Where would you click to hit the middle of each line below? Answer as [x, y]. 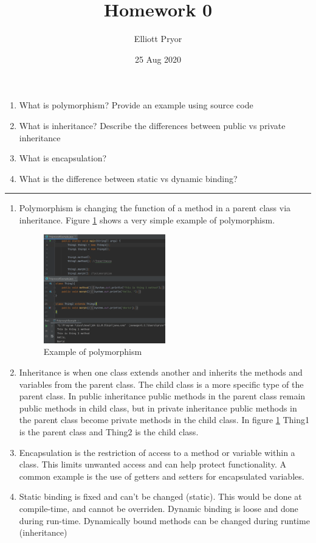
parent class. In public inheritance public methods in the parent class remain [162, 396]
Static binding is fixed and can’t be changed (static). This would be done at [160, 496]
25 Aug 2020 [158, 59]
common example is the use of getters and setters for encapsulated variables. [162, 476]
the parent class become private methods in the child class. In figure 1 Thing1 [164, 420]
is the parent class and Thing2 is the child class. [109, 432]
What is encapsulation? [63, 158]
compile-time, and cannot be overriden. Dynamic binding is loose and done [159, 508]
